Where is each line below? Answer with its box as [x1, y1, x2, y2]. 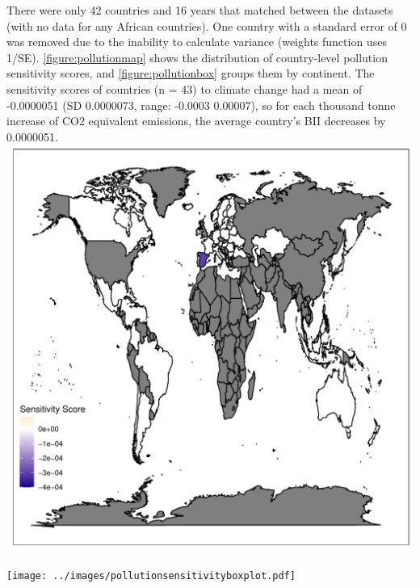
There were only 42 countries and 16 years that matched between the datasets [6, 2, 393, 18]
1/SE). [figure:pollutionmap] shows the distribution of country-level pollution [6, 48, 388, 65]
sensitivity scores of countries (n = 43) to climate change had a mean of [6, 80, 363, 97]
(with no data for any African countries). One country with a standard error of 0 [6, 17, 407, 34]
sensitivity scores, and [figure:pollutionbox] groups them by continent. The [6, 65, 375, 82]
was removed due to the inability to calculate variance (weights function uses [6, 33, 387, 50]
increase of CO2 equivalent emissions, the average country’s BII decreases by [6, 112, 386, 129]
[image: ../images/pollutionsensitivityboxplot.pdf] [6, 569, 296, 582]
